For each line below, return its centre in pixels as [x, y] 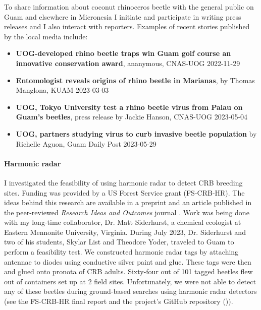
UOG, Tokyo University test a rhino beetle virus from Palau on [129, 107]
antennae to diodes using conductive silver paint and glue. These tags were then [128, 261]
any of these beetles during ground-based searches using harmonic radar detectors [130, 291]
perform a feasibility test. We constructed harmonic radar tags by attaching [121, 252]
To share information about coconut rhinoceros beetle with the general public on [129, 7]
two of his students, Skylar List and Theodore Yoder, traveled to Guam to [119, 242]
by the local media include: [46, 36]
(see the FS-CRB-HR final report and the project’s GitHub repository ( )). [119, 301]
